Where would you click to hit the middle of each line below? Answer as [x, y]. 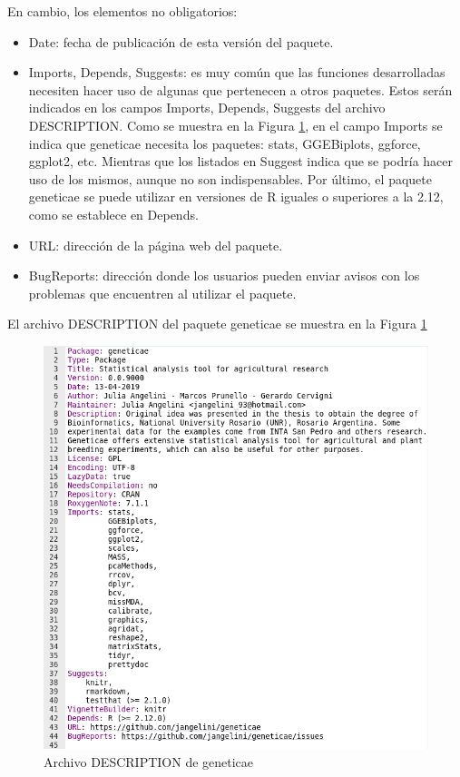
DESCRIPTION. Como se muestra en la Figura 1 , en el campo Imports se [235, 125]
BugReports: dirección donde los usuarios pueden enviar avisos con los [224, 275]
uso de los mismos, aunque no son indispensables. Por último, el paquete [230, 178]
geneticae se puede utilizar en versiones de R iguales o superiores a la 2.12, [236, 197]
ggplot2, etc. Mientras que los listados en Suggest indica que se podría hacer [241, 161]
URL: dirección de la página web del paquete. [156, 245]
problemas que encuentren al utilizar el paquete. [162, 293]
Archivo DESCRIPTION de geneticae [149, 761]
